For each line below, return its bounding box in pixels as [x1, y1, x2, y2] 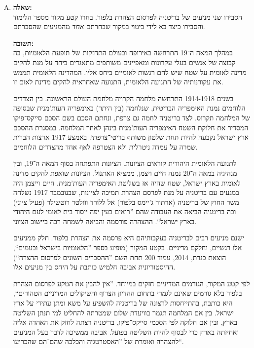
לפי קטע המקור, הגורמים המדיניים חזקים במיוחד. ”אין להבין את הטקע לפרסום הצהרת [13, 278, 250, 288]
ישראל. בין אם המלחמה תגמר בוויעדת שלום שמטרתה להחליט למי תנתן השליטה [13, 307, 234, 317]
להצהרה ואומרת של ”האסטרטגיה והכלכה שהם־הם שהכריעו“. [13, 336, 184, 347]
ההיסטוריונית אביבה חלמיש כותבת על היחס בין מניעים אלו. [13, 262, 176, 272]
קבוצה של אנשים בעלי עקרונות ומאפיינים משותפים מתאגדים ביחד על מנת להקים [13, 57, 236, 67]
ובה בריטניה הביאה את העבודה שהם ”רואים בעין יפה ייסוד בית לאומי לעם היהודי [13, 206, 236, 217]
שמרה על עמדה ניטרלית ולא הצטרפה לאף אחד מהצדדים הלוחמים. [13, 141, 198, 152]
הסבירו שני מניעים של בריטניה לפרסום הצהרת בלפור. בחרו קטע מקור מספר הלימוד [13, 11, 242, 22]
